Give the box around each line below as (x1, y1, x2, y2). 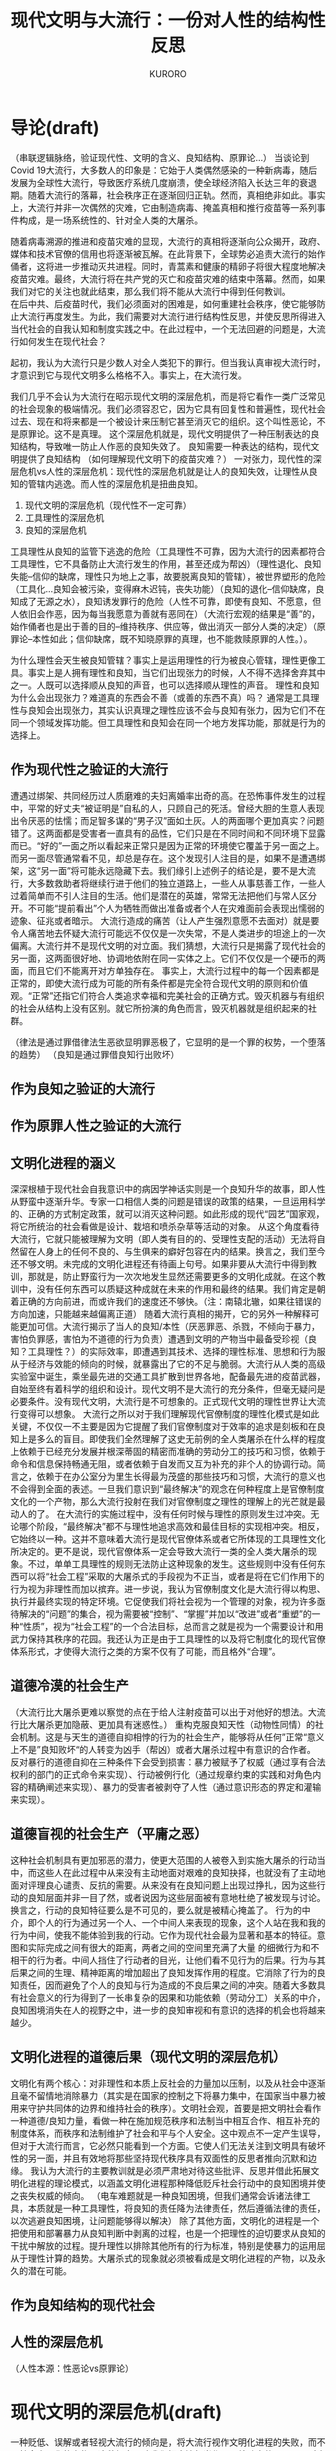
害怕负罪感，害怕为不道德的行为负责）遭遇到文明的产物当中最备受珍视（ (10, 1333, 308, 1345)
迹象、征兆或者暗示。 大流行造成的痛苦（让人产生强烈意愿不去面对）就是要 (10, 914, 320, 926)
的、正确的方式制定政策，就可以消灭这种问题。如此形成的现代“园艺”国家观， (10, 1208, 325, 1220)
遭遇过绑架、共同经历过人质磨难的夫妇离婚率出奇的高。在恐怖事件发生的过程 (10, 789, 326, 801)
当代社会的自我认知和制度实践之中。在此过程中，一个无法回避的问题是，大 (10, 322, 317, 335)
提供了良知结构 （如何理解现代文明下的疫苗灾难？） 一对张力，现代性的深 (18, 452, 322, 465)
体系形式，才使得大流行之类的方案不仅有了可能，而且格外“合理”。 (10, 1646, 282, 1658)
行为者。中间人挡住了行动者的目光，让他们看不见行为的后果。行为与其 (36, 1954, 326, 1966)
